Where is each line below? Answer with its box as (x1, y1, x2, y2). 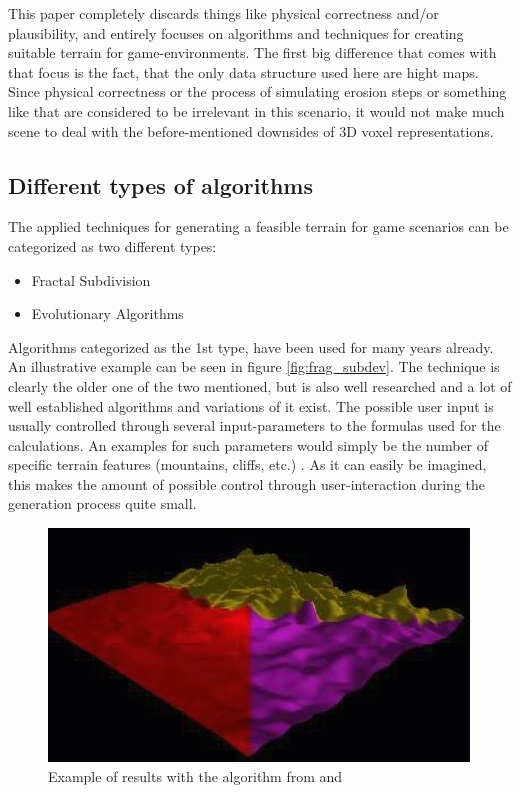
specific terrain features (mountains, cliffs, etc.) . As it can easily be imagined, (8, 454, 487, 475)
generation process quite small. (8, 493, 197, 514)
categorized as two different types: (8, 235, 217, 256)
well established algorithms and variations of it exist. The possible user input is (8, 395, 494, 416)
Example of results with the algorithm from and (48, 765, 343, 786)
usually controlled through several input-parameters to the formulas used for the (8, 415, 501, 436)
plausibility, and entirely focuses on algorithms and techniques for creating (8, 22, 464, 43)
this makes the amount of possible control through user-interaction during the (8, 473, 485, 494)
